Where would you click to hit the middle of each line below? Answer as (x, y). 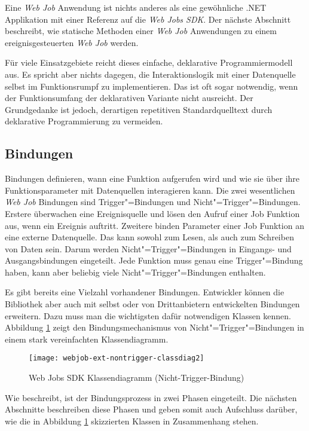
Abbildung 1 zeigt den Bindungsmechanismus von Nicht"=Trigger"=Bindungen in (154, 327)
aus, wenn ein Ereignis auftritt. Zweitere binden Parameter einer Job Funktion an (154, 225)
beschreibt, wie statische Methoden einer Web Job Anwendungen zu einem (141, 31)
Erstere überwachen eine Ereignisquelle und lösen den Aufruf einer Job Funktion (152, 213)
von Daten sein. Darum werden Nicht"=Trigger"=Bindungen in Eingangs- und (148, 248)
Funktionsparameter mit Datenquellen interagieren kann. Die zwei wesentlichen (150, 190)
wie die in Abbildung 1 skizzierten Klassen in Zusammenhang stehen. (132, 421)
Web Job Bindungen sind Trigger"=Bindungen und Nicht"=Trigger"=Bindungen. (153, 202)
